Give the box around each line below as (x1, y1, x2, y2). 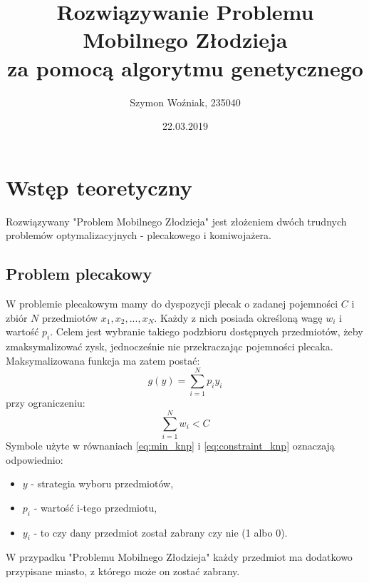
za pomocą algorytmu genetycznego (7, 53, 363, 82)
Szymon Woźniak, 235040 (130, 94, 241, 109)
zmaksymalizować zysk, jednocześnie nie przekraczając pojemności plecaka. (6, 339, 333, 353)
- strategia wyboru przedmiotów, (31, 476, 174, 491)
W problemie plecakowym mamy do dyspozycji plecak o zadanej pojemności (6, 296, 338, 311)
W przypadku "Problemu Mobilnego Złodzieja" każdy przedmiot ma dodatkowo (6, 549, 353, 564)
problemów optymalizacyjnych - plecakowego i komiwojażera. (6, 228, 271, 243)
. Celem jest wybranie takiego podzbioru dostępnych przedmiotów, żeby (50, 324, 363, 339)
